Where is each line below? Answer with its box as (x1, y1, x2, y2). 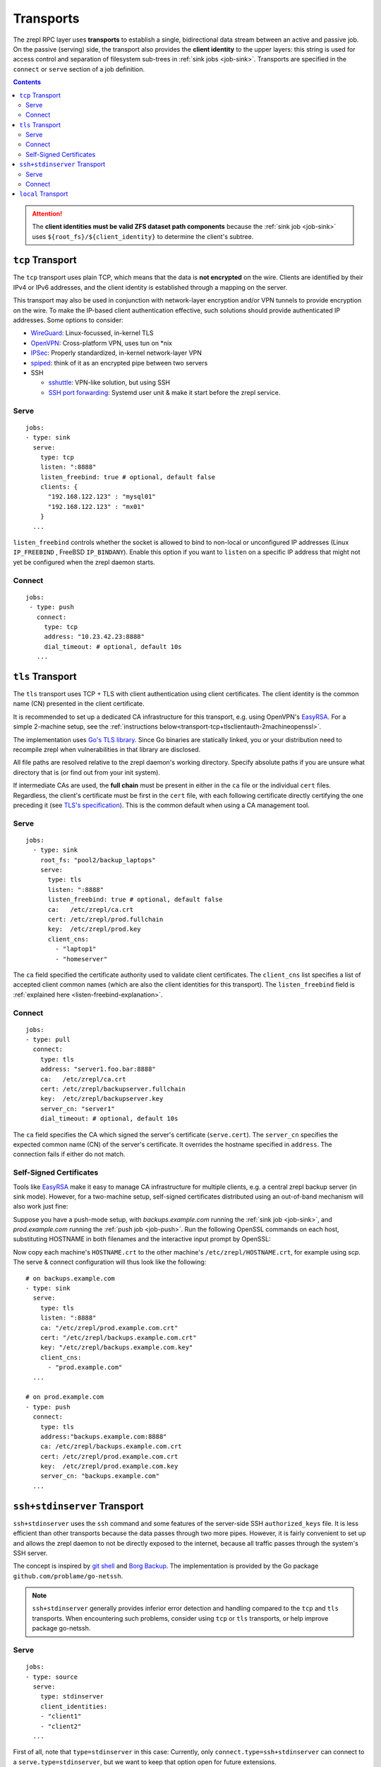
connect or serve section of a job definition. (13, 64, 145, 74)
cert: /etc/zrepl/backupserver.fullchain (40, 1085, 186, 1093)
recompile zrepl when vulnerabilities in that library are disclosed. (13, 745, 201, 753)
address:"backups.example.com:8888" (40, 1432, 167, 1440)
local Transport (19, 189, 68, 198)
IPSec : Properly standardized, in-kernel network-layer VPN (30, 348, 202, 357)
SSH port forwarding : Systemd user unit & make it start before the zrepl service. (48, 388, 281, 397)
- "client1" (40, 1713, 82, 1720)
